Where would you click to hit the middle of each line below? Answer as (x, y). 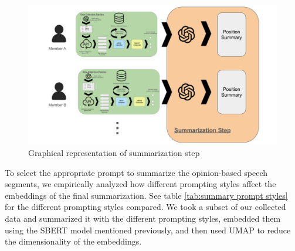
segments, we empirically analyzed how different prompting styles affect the (140, 184)
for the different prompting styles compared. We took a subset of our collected (145, 207)
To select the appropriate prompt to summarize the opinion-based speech (136, 172)
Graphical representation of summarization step (114, 153)
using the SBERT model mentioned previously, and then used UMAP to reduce (148, 230)
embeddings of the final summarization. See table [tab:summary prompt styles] (146, 195)
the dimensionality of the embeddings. (73, 241)
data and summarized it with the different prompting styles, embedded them (143, 218)
